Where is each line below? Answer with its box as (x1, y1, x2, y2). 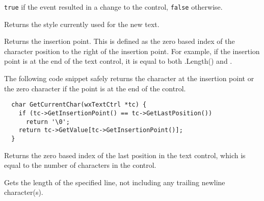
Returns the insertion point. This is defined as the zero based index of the (4, 36, 235, 46)
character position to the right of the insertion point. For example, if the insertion (4, 45, 260, 56)
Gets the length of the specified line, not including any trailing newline (4, 177, 225, 187)
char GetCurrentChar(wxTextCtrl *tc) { (11, 101, 147, 109)
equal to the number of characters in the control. (4, 160, 156, 170)
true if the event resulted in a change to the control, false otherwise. (4, 2, 223, 12)
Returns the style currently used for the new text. (4, 18, 160, 29)
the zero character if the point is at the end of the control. (4, 83, 186, 93)
